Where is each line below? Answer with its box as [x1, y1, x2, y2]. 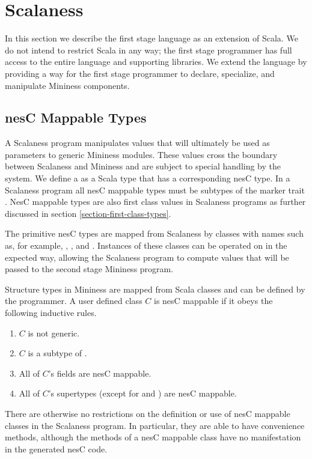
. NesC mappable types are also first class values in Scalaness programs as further [5, 195, 306, 208]
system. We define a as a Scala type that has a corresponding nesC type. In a [5, 172, 290, 184]
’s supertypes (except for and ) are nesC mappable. [48, 387, 237, 400]
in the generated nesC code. [5, 442, 108, 455]
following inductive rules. [5, 306, 97, 319]
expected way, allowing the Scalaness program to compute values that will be [5, 251, 289, 263]
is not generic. [28, 326, 80, 339]
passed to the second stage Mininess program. [5, 263, 174, 275]
